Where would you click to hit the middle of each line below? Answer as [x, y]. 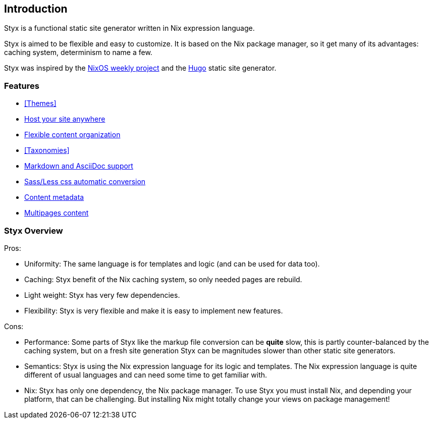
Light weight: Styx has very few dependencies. [102, 295]
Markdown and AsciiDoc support [79, 166]
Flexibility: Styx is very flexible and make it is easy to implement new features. [154, 310]
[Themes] [40, 103]
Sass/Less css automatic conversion [85, 182]
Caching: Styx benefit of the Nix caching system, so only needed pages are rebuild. [163, 279]
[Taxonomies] [47, 150]
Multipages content [57, 213]
